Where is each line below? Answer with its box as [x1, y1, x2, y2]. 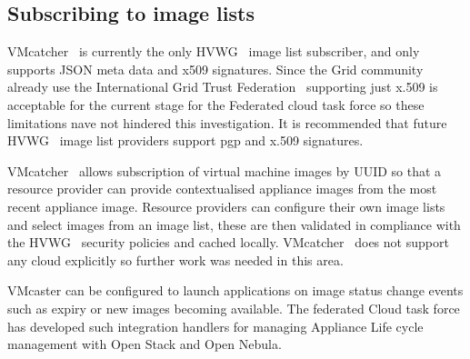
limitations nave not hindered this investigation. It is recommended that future [7, 113, 447, 132]
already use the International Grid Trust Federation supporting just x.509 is [7, 77, 438, 96]
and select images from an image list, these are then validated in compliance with [7, 214, 461, 234]
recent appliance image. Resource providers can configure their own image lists [7, 196, 445, 215]
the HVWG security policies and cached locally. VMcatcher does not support [7, 233, 449, 252]
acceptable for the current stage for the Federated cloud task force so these [7, 95, 425, 114]
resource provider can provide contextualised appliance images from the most [7, 179, 437, 198]
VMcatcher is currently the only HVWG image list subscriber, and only [7, 42, 420, 61]
